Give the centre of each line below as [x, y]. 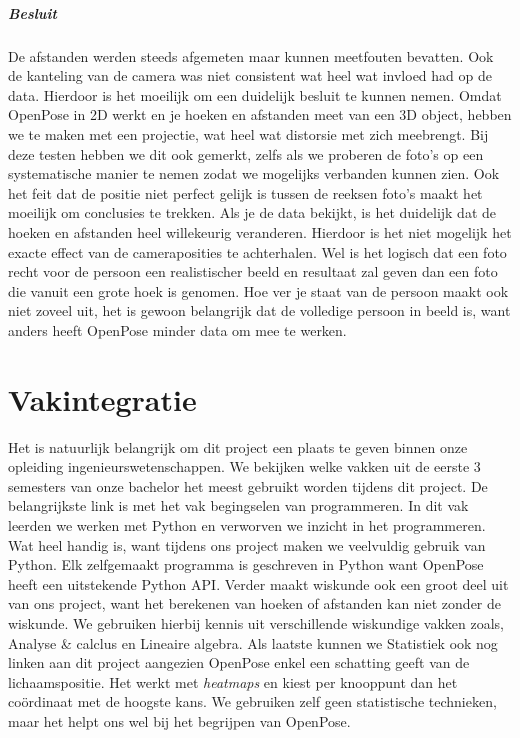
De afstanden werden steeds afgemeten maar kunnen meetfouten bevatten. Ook [251, 55]
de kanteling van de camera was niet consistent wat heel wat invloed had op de [250, 75]
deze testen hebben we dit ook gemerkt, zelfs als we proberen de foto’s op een [246, 153]
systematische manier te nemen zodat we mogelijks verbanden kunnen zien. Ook [254, 173]
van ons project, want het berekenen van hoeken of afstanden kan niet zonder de [254, 603]
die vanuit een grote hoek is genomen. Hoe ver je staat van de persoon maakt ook [258, 290]
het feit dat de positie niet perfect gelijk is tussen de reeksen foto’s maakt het [245, 192]
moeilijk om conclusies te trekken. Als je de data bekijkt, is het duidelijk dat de [252, 212]
